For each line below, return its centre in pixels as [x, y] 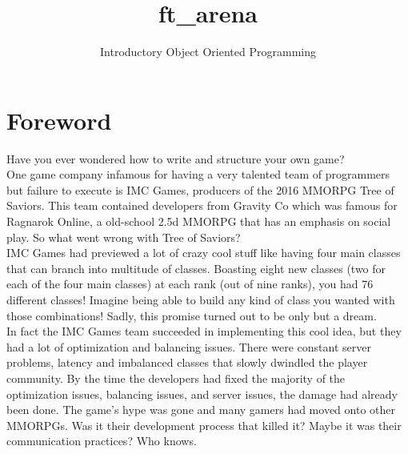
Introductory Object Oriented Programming [208, 52]
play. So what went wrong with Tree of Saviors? [124, 237]
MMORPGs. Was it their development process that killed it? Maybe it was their [204, 425]
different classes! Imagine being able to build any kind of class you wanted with [201, 299]
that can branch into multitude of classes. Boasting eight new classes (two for [196, 268]
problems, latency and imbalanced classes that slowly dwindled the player [187, 362]
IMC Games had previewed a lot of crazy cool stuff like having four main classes [204, 253]
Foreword [59, 120]
